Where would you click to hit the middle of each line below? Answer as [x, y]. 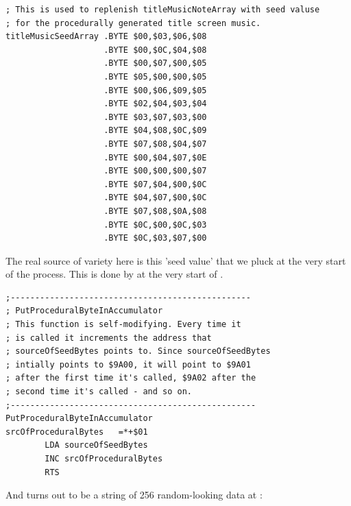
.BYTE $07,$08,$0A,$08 [155, 211]
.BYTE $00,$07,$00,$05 [155, 63]
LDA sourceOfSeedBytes [96, 445]
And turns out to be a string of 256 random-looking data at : [134, 495]
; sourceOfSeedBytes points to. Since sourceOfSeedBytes [138, 351]
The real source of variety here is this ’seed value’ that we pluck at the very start [176, 260]
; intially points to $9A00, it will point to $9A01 [128, 364]
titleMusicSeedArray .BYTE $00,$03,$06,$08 [106, 37]
